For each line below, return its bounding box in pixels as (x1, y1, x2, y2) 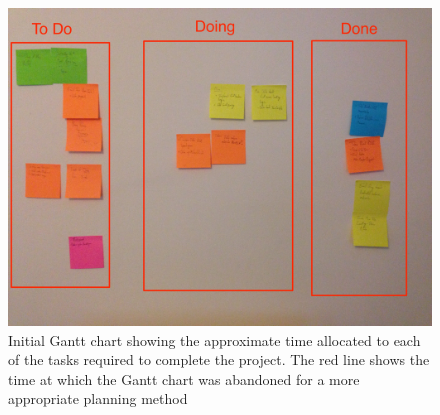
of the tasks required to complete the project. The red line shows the (8, 349, 430, 370)
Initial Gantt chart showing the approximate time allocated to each (8, 329, 421, 350)
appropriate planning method (8, 388, 188, 409)
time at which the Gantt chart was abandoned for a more (8, 368, 360, 389)
